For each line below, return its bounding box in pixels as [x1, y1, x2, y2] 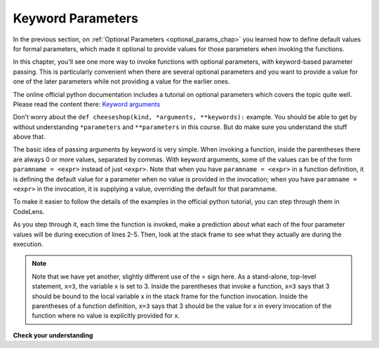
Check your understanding [13, 330, 93, 340]
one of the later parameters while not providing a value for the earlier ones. [13, 77, 230, 86]
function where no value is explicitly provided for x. [32, 312, 180, 320]
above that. [13, 133, 46, 141]
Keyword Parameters [13, 11, 138, 26]
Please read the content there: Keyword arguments [13, 100, 161, 108]
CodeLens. [13, 207, 45, 215]
